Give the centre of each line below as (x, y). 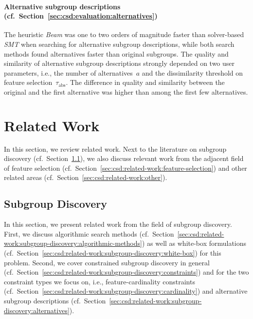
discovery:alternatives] (37, 310)
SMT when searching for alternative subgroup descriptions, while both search (119, 44)
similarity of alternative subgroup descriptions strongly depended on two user (119, 63)
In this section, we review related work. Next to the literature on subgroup (115, 149)
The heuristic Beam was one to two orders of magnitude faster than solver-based (124, 34)
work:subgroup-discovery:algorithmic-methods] (73, 243)
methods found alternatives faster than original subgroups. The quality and (116, 53)
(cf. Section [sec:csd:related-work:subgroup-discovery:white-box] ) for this (113, 253)
